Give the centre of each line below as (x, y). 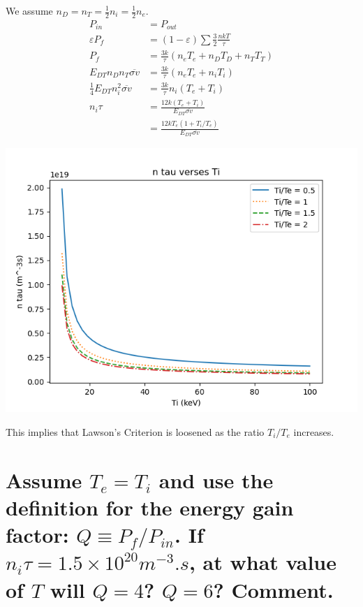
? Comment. (273, 589)
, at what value (262, 562)
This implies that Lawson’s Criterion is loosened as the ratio (135, 431)
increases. (314, 431)
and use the (216, 480)
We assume (29, 10)
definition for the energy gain (150, 507)
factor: (37, 535)
